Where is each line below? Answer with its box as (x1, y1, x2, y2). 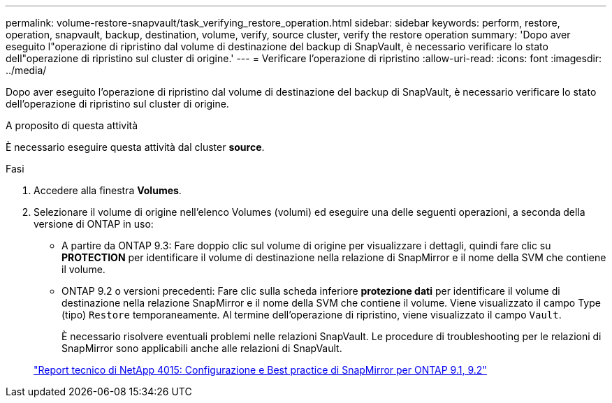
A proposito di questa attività (6, 119, 138, 131)
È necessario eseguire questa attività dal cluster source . (6, 141, 265, 153)
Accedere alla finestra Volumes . (34, 184, 182, 196)
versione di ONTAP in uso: (34, 218, 154, 230)
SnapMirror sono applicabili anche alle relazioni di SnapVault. (61, 342, 342, 354)
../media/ (6, 64, 47, 76)
